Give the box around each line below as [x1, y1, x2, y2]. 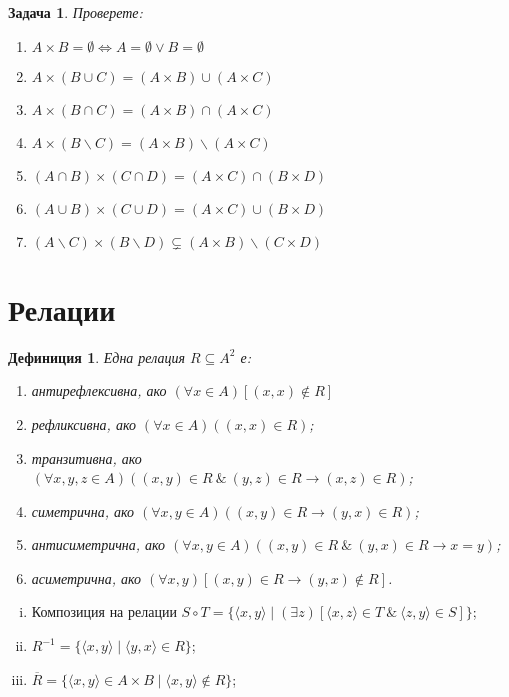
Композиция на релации [31, 601, 177, 622]
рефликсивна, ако [31, 413, 136, 434]
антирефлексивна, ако [31, 380, 167, 401]
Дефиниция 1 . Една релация [8, 346, 186, 367]
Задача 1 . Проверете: [8, 2, 143, 22]
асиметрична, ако [31, 567, 142, 588]
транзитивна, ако [31, 447, 142, 468]
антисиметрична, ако [31, 534, 166, 555]
